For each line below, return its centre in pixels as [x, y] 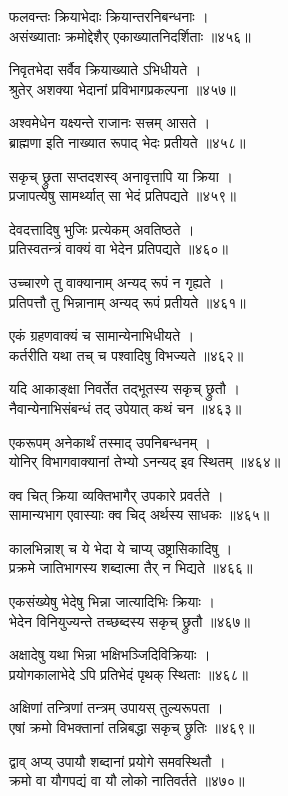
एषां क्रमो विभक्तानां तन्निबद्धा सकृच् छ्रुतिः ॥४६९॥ [132, 727]
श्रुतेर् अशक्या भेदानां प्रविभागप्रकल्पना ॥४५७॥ [122, 88]
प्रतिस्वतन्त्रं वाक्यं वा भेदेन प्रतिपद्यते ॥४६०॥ [119, 248]
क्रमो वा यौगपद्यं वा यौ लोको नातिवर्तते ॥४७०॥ [127, 780]
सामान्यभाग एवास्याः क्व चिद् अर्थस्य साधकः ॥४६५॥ [139, 514]
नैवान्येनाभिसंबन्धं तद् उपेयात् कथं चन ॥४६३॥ [125, 407]
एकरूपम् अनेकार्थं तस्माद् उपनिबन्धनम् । [110, 441]
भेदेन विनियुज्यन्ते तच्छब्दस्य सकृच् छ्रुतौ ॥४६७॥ [129, 620]
